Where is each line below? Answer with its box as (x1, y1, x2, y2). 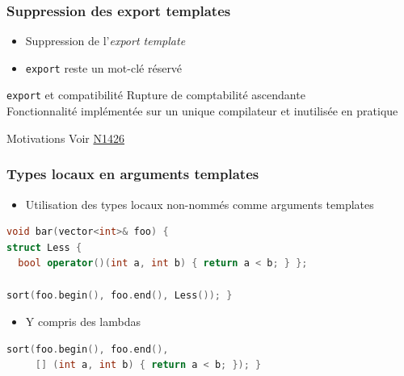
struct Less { (6, 241, 82, 253)
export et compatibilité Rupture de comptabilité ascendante (6, 86, 305, 103)
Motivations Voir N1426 (6, 129, 124, 146)
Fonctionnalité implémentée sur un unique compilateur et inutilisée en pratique (6, 102, 398, 119)
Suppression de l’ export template (25, 32, 186, 49)
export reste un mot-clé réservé (25, 59, 183, 76)
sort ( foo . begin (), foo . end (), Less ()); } (6, 289, 233, 301)
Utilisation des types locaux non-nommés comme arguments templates (25, 195, 374, 212)
